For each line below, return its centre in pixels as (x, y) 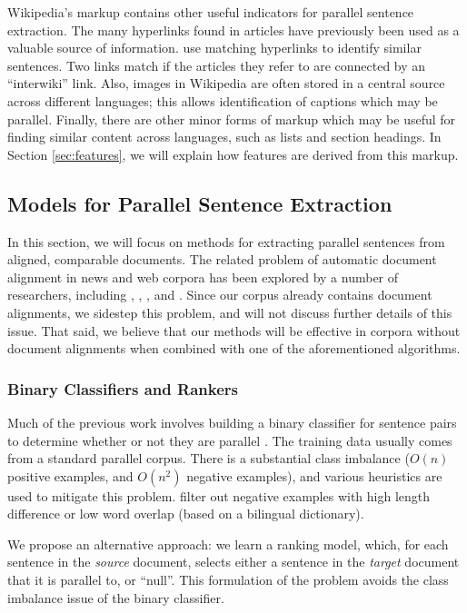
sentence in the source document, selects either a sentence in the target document (233, 562)
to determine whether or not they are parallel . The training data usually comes (230, 440)
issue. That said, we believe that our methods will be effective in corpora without (234, 330)
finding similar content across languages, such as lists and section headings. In (224, 137)
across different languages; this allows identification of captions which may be (223, 100)
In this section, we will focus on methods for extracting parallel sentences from (226, 241)
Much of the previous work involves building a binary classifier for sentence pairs (232, 422)
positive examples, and (70, 475)
